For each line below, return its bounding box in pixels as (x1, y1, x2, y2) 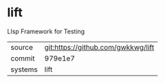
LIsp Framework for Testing (7, 27, 85, 35)
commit (10, 53, 35, 63)
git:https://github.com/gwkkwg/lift (44, 42, 155, 52)
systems (10, 65, 38, 74)
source (10, 42, 33, 52)
